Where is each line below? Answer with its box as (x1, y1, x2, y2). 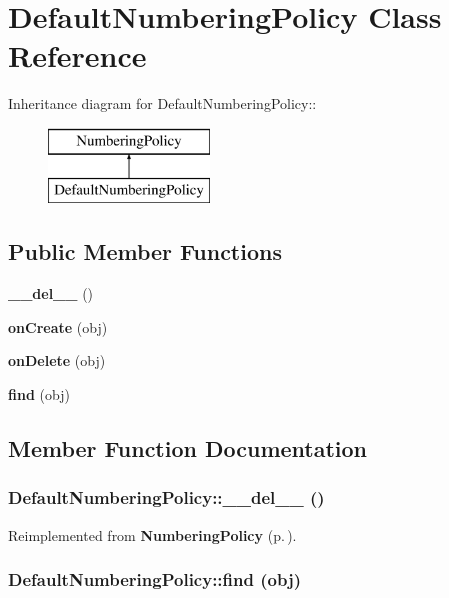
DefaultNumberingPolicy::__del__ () (8, 485, 325, 510)
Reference (8, 35, 147, 76)
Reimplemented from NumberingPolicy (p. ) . (8, 524, 297, 545)
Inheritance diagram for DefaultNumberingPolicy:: (8, 93, 317, 114)
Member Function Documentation (8, 433, 368, 464)
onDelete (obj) (8, 350, 106, 371)
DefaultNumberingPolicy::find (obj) (8, 567, 301, 592)
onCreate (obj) (8, 316, 108, 337)
